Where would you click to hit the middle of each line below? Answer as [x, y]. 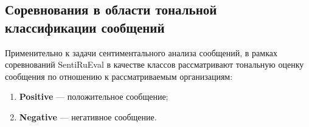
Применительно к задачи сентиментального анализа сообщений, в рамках [141, 52]
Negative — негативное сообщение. [88, 116]
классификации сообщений [85, 27]
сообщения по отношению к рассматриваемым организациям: [119, 76]
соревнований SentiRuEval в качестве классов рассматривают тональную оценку [154, 64]
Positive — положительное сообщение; [94, 96]
